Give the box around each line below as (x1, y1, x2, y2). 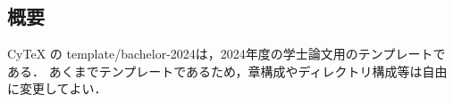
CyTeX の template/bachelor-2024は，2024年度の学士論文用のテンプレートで (7, 44, 446, 63)
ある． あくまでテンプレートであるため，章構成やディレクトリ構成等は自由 (7, 61, 448, 80)
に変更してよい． (7, 79, 107, 98)
